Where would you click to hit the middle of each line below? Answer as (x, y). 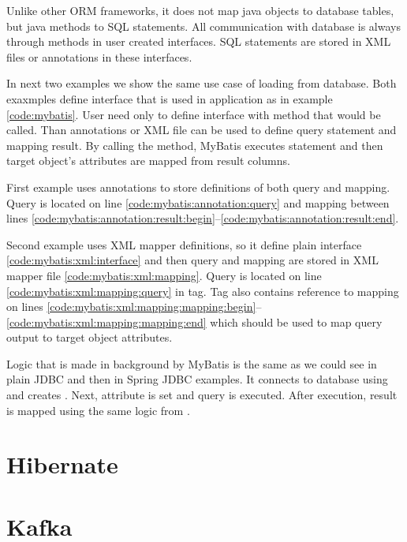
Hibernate (62, 464)
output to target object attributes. (90, 337)
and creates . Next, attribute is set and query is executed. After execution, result (202, 395)
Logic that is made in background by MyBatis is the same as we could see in (192, 363)
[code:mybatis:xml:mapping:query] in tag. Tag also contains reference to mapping (203, 291)
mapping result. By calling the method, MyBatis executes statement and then (195, 145)
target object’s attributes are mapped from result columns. (148, 161)
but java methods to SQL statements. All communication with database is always (203, 26)
